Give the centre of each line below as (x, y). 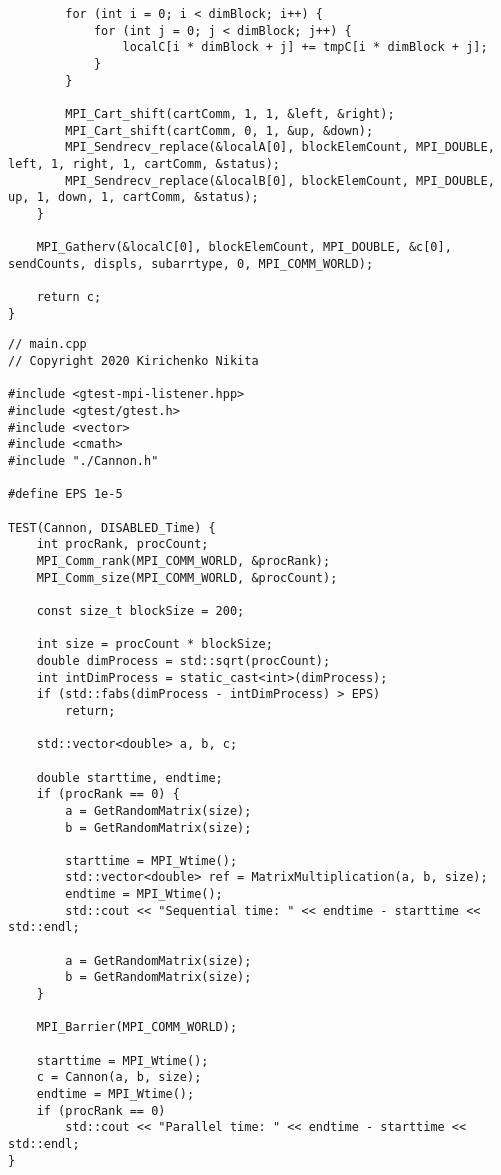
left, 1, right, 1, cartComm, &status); (144, 163)
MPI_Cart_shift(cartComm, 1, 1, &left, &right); (230, 113)
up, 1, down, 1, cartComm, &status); (133, 197)
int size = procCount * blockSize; (154, 644)
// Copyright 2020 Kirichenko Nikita (133, 361)
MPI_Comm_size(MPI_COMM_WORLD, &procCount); (187, 577)
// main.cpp (47, 344)
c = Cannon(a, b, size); (119, 1077)
